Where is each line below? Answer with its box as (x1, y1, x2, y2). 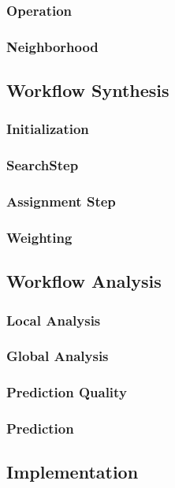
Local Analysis (6, 310, 101, 330)
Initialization (6, 119, 89, 139)
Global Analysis (6, 346, 109, 366)
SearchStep (6, 155, 79, 175)
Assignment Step (6, 192, 116, 211)
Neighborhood (6, 36, 99, 56)
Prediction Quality (6, 382, 127, 402)
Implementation (6, 460, 139, 484)
